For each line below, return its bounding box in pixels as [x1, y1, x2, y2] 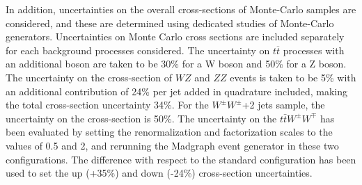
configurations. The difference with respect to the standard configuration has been [6, 152, 356, 166]
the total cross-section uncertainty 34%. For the [6, 97, 209, 112]
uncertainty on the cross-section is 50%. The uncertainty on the [6, 111, 277, 125]
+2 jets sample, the [242, 97, 325, 112]
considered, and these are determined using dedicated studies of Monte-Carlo [6, 15, 334, 30]
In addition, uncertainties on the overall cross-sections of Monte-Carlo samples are [6, 2, 356, 16]
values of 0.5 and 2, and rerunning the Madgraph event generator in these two [6, 138, 339, 152]
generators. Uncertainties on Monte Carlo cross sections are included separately [6, 29, 345, 44]
